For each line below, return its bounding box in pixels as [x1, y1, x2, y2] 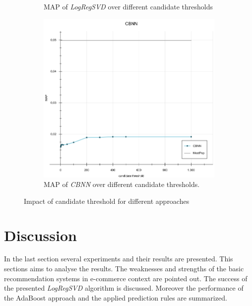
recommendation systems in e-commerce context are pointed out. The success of [4, 273, 248, 283]
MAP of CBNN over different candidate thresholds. [44, 179, 200, 189]
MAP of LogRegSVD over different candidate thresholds [44, 1, 213, 11]
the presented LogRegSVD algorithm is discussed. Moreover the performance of [4, 283, 244, 293]
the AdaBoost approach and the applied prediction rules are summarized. [4, 292, 227, 303]
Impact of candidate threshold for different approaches [24, 195, 189, 206]
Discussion [4, 225, 77, 245]
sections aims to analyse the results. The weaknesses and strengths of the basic [4, 263, 244, 274]
